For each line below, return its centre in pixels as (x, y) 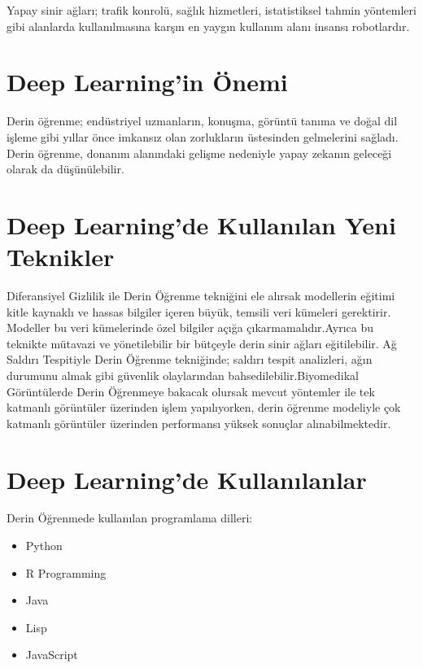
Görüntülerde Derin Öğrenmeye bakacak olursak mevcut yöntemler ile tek (191, 391)
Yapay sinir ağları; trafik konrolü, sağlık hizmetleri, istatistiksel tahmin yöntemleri (211, 10)
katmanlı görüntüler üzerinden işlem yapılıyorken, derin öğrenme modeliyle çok (204, 407)
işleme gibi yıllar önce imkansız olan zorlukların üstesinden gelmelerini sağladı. (203, 136)
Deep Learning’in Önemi (147, 82)
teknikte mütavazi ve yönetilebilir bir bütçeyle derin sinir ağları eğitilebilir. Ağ (202, 343)
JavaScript (52, 655)
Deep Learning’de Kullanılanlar (187, 479)
